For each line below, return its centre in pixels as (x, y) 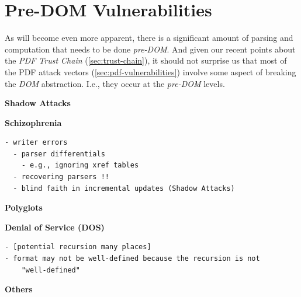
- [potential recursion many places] (78, 247)
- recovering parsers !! (61, 177)
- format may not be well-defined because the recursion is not (132, 259)
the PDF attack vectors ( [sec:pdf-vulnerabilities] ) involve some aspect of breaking (150, 71)
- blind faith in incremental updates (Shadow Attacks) (124, 188)
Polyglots (24, 207)
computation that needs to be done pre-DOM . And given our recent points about (150, 49)
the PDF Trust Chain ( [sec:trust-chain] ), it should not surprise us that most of (146, 60)
